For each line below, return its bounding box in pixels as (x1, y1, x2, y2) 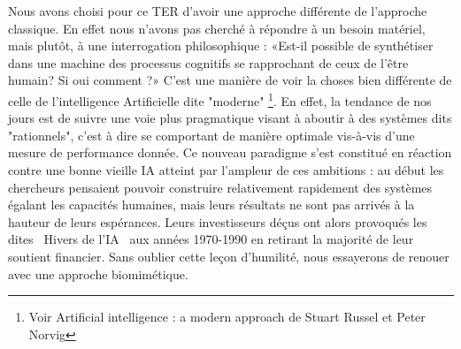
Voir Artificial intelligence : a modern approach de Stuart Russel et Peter (28, 307, 426, 326)
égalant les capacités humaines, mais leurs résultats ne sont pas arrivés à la (8, 195, 415, 214)
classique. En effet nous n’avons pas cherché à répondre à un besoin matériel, (8, 19, 426, 37)
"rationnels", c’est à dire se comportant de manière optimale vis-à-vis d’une (8, 125, 415, 144)
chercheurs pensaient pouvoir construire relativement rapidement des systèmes (8, 178, 433, 196)
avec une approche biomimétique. (8, 264, 188, 283)
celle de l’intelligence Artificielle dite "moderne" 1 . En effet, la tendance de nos (8, 88, 432, 110)
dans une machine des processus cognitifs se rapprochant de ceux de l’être (8, 53, 409, 72)
